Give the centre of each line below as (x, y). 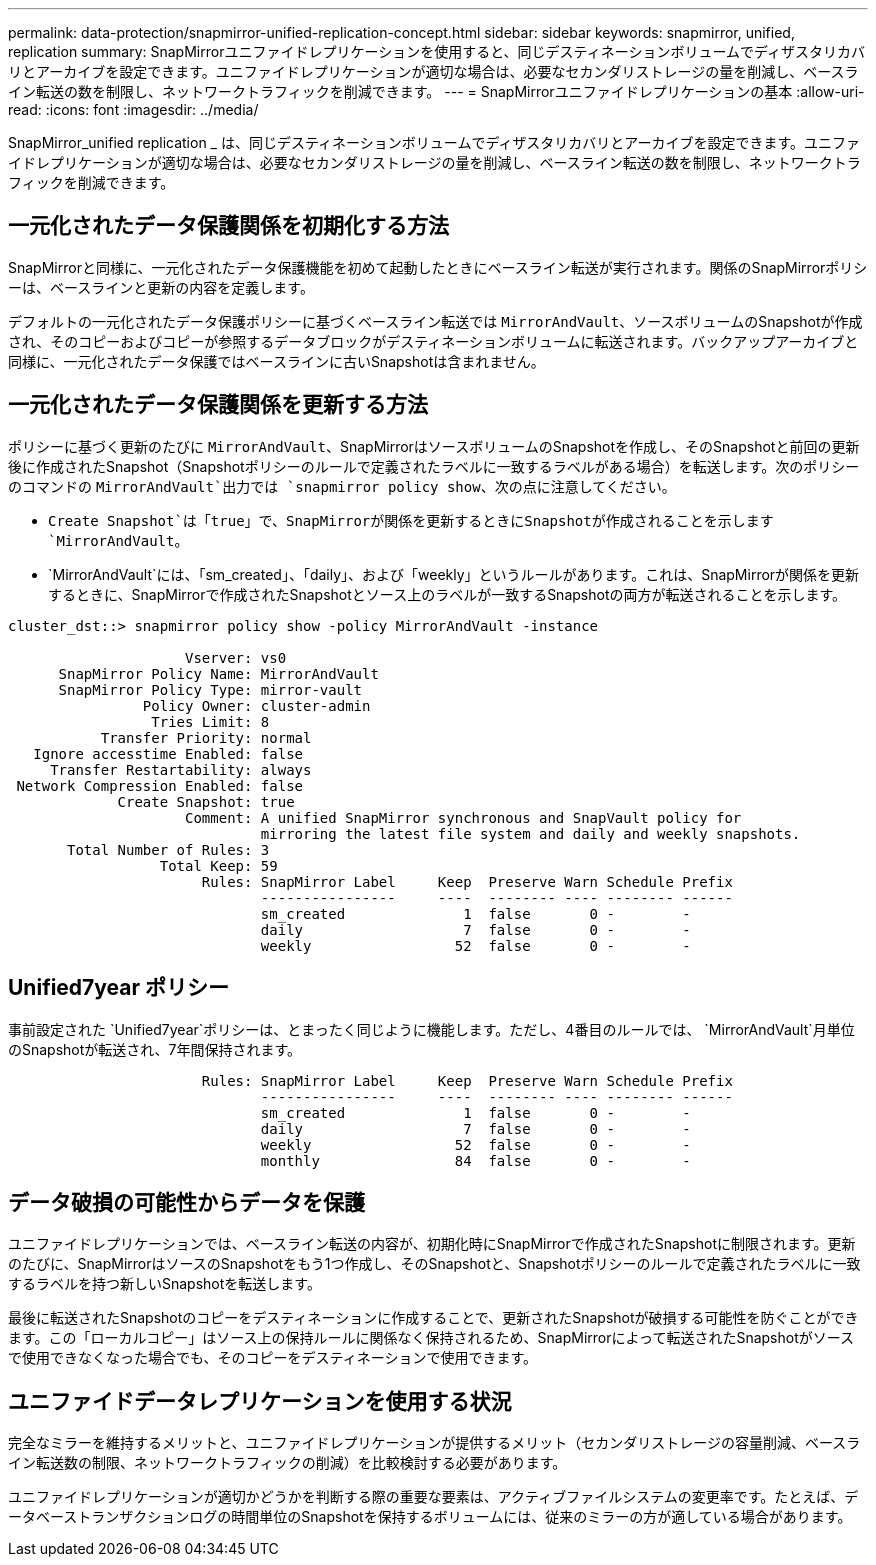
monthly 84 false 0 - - (475, 1160)
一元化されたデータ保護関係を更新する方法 (218, 405)
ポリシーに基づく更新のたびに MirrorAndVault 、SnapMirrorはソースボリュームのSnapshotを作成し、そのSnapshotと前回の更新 (434, 446)
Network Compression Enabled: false (160, 785)
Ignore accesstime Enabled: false (168, 753)
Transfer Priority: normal (206, 737)
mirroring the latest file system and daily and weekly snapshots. (530, 833)
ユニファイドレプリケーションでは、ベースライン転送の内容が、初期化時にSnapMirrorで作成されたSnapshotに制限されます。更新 (432, 1244)
